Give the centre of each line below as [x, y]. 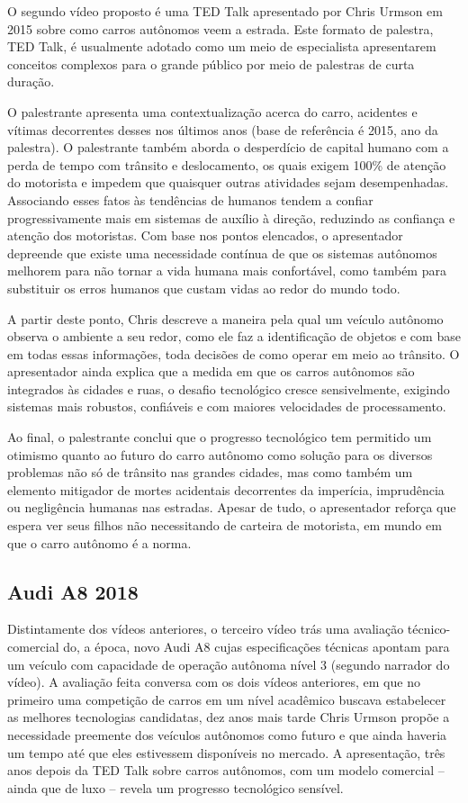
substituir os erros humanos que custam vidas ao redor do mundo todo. [204, 288]
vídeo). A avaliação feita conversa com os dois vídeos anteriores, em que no [214, 682]
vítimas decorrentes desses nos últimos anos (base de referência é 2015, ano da [223, 129]
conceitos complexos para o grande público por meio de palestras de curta [211, 63]
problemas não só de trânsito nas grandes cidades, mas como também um [210, 472]
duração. [31, 81]
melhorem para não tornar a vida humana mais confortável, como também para [227, 271]
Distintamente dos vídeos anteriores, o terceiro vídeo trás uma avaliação [206, 629]
